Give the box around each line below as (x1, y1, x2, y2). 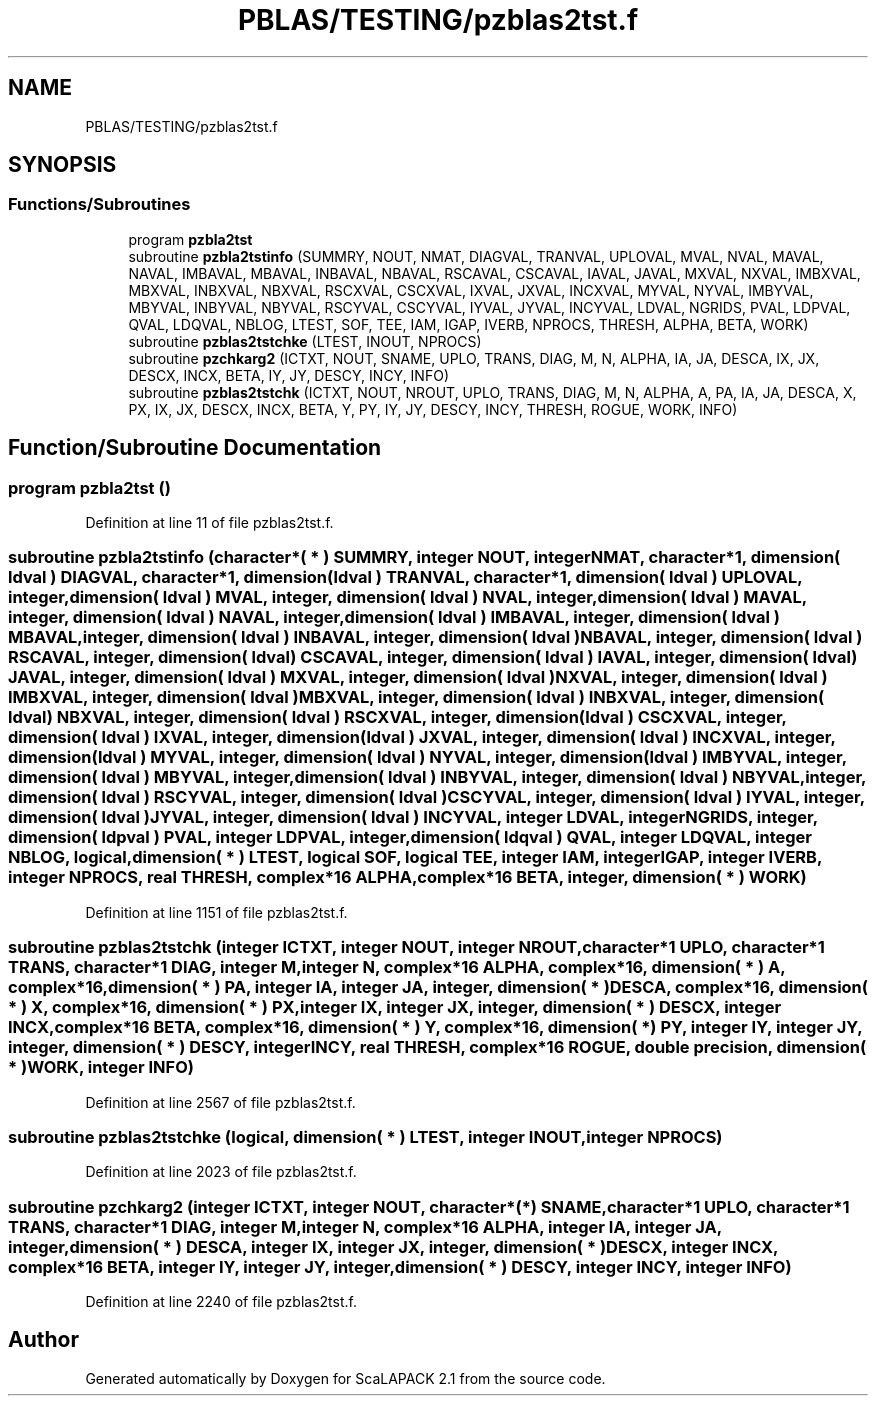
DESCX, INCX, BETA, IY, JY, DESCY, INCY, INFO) (128, 366, 449, 384)
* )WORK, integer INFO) (8, 1057, 194, 1078)
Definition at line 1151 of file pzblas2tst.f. (85, 903, 348, 921)
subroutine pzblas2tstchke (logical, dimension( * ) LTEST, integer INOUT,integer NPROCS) (8, 1126, 723, 1147)
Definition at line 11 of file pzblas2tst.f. (85, 514, 334, 532)
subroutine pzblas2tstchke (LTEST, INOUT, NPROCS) (128, 332, 482, 350)
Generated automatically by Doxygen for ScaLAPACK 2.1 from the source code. (85, 1369, 606, 1387)
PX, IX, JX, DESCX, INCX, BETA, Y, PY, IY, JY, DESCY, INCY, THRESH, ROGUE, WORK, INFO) (128, 400, 738, 418)
